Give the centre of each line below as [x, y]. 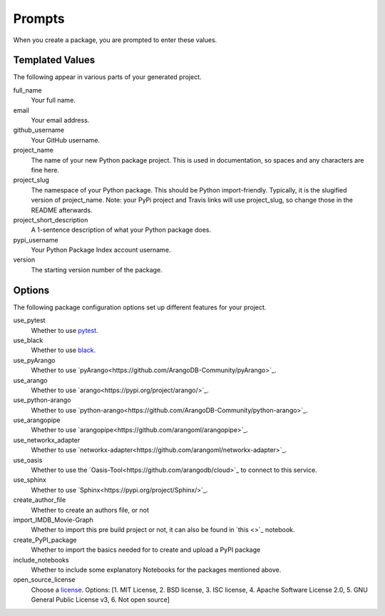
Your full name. [53, 101]
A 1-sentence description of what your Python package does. [121, 230]
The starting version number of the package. [97, 269]
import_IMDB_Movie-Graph [53, 520]
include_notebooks [41, 560]
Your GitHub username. [65, 140]
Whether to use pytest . [65, 330]
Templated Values [54, 60]
